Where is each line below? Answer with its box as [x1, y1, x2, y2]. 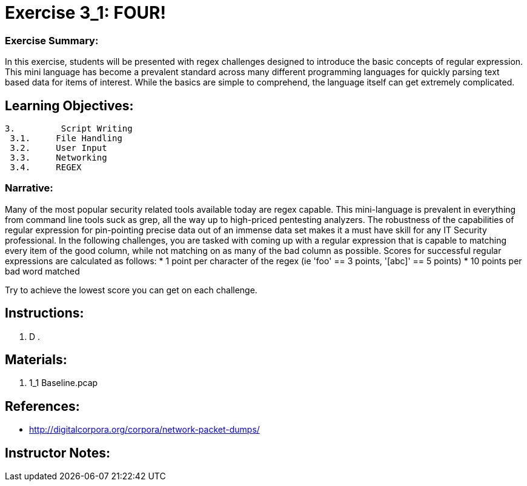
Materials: [5, 351, 67, 367]
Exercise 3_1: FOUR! [5, 2, 166, 23]
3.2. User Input [10, 142, 107, 153]
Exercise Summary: [5, 34, 99, 47]
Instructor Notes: [5, 445, 110, 461]
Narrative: [5, 182, 53, 195]
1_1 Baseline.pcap [29, 378, 98, 388]
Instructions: [5, 305, 84, 321]
